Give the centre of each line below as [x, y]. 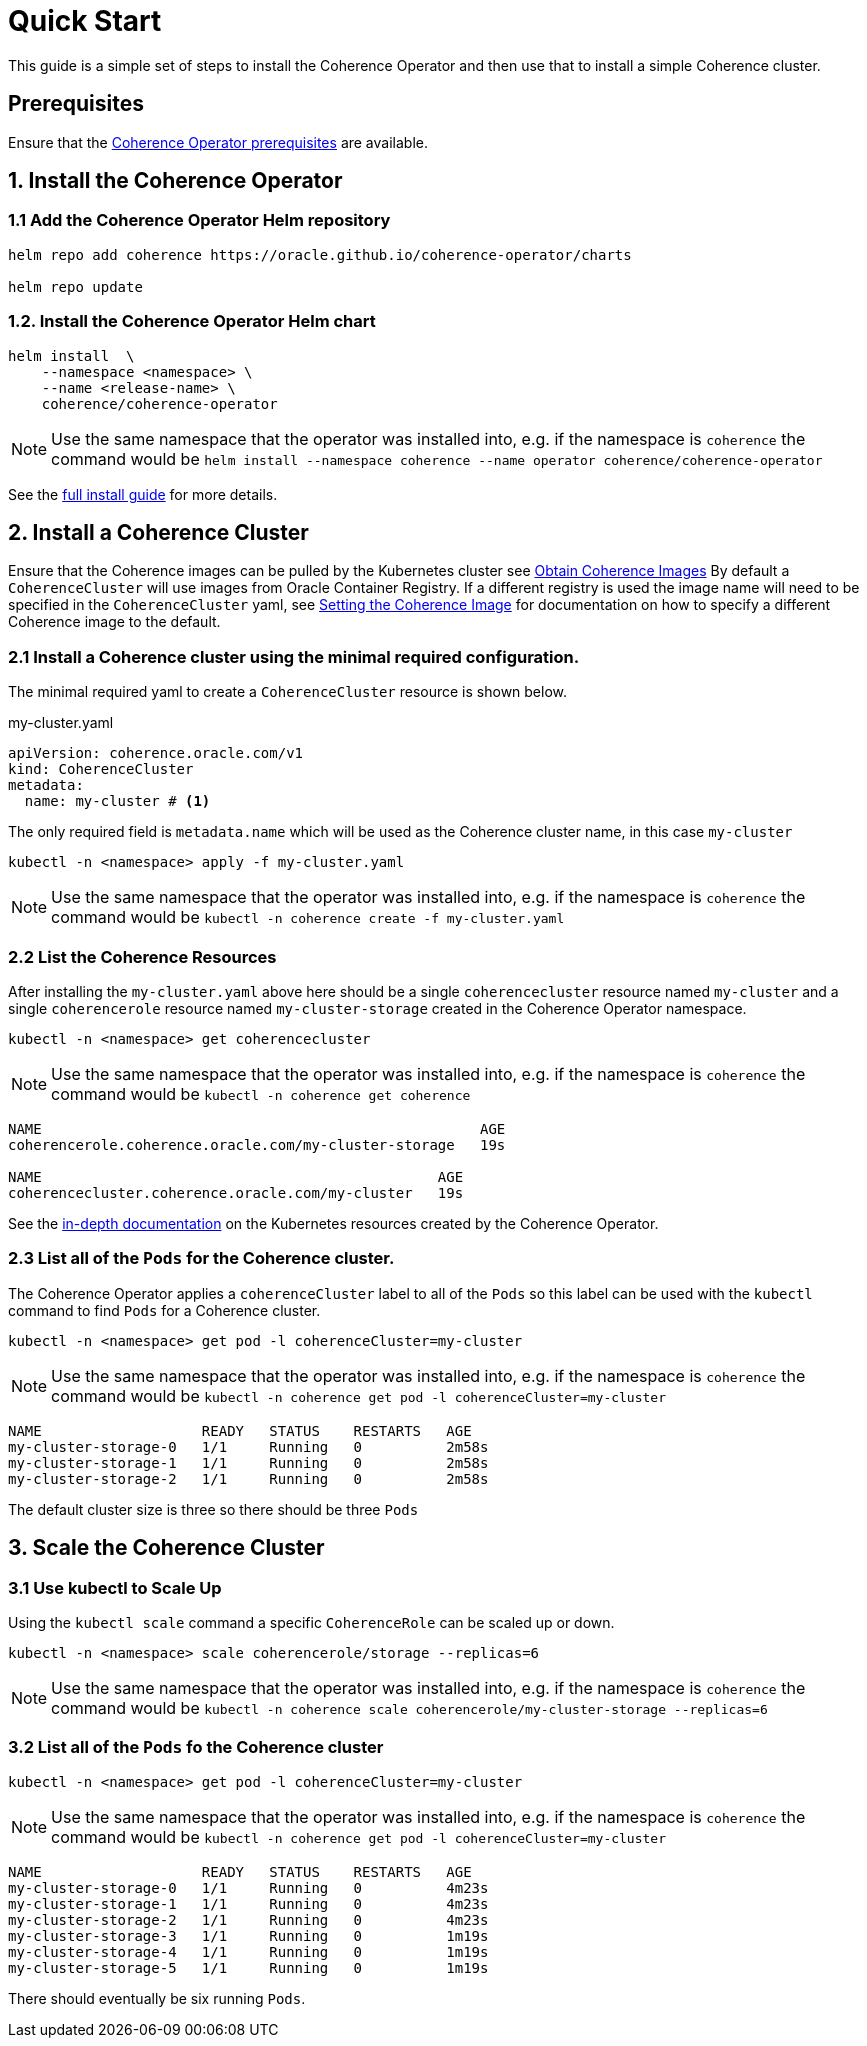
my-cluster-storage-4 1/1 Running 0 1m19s [248, 1951]
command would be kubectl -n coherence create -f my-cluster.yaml [308, 917]
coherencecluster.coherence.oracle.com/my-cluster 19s [236, 1192]
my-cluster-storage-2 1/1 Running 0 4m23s [248, 1919]
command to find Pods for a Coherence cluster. [164, 1310]
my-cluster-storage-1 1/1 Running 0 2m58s [248, 1462]
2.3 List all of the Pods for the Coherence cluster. [201, 1258]
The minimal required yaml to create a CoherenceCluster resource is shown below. [288, 692]
